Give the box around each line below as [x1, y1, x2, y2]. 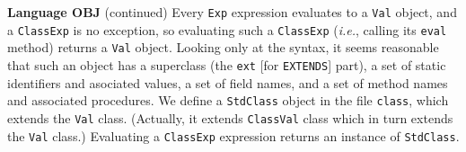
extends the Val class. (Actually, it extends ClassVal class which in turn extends [7, 108, 453, 127]
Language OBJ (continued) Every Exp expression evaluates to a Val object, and [7, 3, 457, 21]
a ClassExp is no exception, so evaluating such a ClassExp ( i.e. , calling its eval [7, 20, 447, 39]
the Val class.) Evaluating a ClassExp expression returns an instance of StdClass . [7, 126, 460, 145]
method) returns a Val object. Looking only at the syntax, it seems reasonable [7, 38, 439, 57]
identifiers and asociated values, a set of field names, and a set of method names [7, 73, 448, 92]
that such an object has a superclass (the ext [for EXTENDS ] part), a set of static [7, 55, 446, 74]
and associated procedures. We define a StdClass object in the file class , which [7, 91, 449, 110]
